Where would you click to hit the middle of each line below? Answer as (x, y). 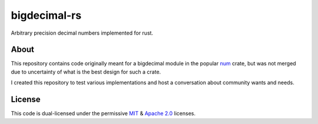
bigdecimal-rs (46, 15)
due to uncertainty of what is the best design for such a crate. (86, 72)
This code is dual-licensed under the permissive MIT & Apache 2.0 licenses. (103, 113)
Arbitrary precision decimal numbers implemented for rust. (82, 33)
